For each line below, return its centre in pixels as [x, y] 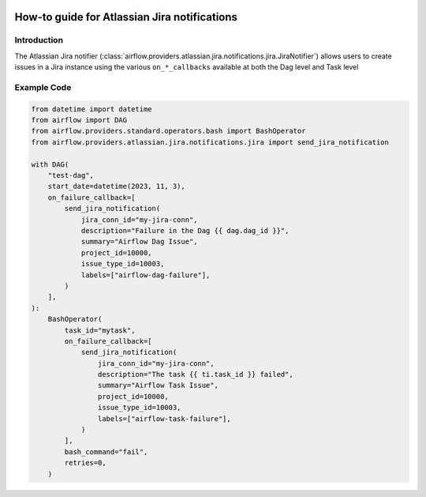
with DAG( [50, 164]
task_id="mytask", [100, 330]
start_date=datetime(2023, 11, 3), [116, 186]
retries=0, [85, 463]
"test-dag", [71, 175]
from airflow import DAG [79, 120]
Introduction [39, 40]
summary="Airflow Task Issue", [158, 386]
